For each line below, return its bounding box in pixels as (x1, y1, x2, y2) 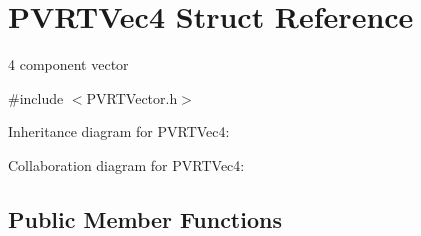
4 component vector (8, 54, 129, 75)
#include (8, 87, 64, 108)
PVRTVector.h (86, 87, 178, 108)
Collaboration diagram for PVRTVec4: (8, 154, 245, 175)
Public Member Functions (8, 203, 282, 234)
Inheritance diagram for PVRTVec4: (8, 121, 230, 142)
